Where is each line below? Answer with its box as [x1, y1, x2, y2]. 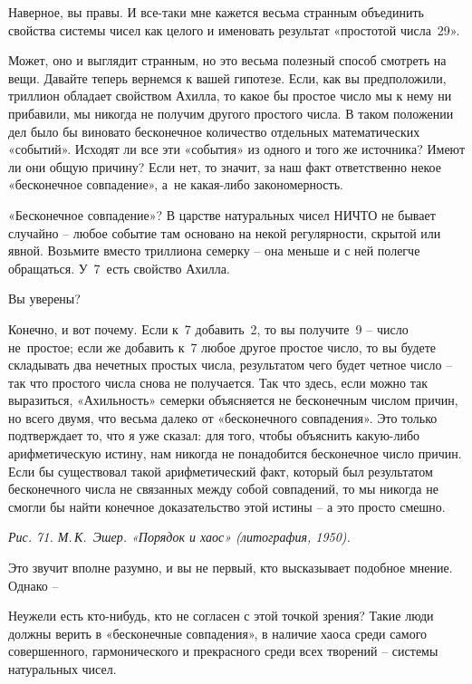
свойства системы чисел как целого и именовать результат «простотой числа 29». [8, 20, 460, 39]
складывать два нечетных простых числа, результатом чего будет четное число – [8, 355, 453, 374]
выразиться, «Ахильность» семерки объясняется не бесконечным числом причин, [8, 390, 458, 409]
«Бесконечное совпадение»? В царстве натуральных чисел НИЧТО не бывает [8, 205, 436, 224]
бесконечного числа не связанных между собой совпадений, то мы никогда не [8, 479, 438, 498]
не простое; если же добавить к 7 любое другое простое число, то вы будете [8, 337, 437, 356]
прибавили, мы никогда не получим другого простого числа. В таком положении [8, 103, 454, 122]
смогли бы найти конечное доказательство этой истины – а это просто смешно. [8, 496, 446, 515]
